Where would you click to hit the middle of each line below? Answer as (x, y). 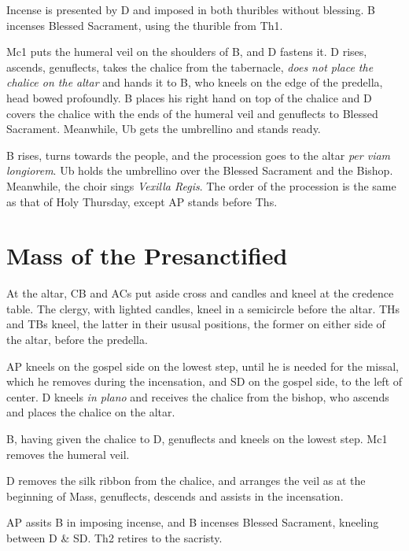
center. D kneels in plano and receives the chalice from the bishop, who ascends (198, 396)
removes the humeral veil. (68, 454)
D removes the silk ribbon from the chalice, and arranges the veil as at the (186, 481)
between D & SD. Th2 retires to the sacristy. (114, 537)
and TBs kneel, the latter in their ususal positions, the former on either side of (196, 324)
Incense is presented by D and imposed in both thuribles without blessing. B (191, 9)
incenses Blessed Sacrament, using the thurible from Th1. (145, 25)
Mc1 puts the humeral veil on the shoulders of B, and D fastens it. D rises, (187, 52)
